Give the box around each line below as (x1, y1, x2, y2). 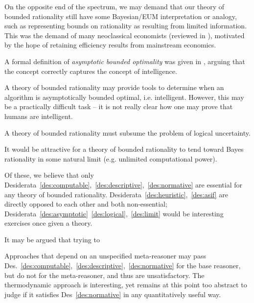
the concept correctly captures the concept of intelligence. (4, 66, 177, 76)
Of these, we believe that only (4, 170, 94, 180)
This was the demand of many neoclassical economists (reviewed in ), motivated (4, 30, 245, 40)
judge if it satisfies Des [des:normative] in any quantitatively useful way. (4, 289, 221, 299)
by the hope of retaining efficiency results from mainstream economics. (4, 40, 216, 50)
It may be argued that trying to (4, 234, 100, 244)
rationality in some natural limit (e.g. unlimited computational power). (4, 153, 217, 163)
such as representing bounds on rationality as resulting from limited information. (4, 21, 247, 31)
